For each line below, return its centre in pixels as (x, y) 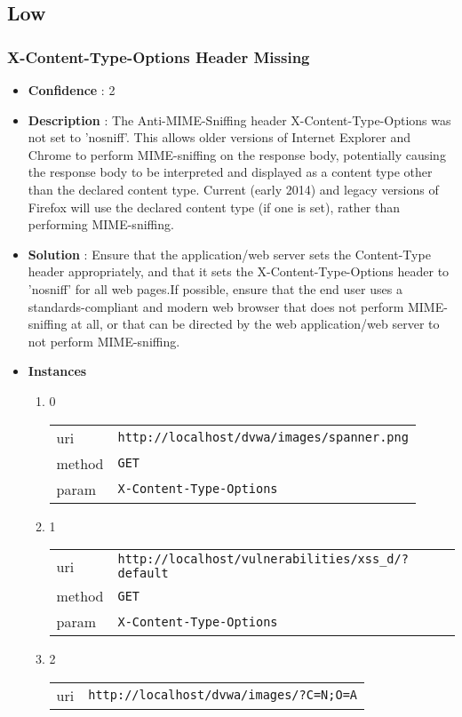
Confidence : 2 (72, 90)
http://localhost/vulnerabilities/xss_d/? (263, 559)
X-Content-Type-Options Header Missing (159, 56)
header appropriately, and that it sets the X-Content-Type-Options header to (239, 271)
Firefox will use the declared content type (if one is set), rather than (214, 207)
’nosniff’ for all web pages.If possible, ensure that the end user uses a (215, 288)
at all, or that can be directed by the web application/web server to (255, 324)
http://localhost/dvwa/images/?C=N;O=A (223, 695)
